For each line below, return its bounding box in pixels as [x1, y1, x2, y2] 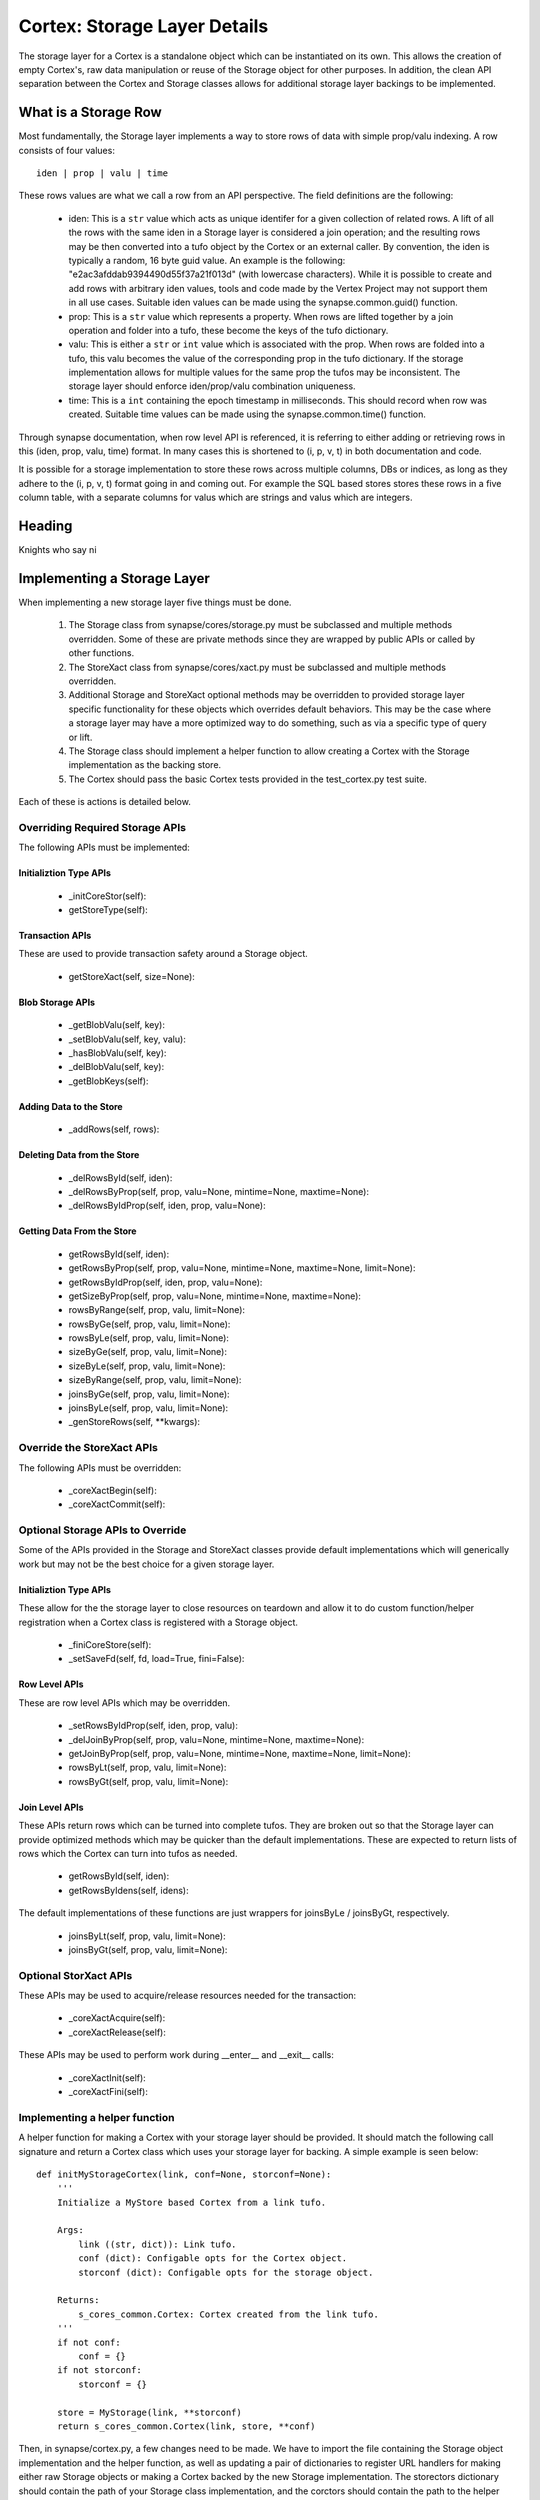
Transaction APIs [18, 930, 92, 942]
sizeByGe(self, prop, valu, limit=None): [68, 1346, 227, 1358]
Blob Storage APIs [18, 996, 95, 1008]
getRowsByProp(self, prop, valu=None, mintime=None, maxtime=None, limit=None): [68, 1262, 416, 1274]
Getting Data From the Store [18, 1225, 137, 1237]
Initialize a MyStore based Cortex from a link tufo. [56, 2196, 327, 2208]
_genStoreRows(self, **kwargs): [68, 1416, 200, 1428]
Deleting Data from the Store [18, 1149, 140, 1161]
